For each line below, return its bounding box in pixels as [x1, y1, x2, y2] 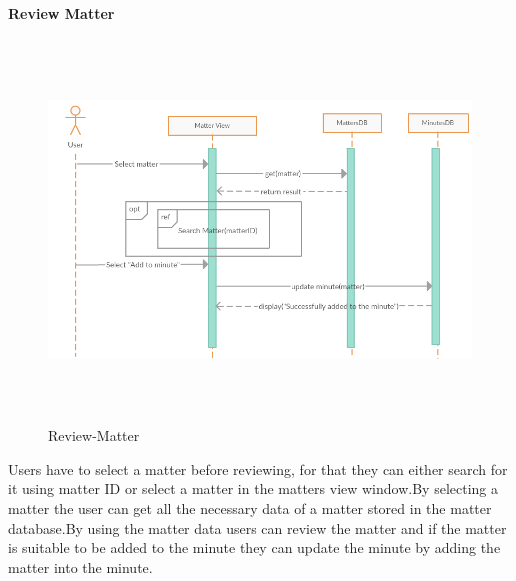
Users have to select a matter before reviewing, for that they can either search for [8, 458, 508, 479]
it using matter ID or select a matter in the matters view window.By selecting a [8, 478, 498, 499]
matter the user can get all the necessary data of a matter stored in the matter [8, 497, 492, 518]
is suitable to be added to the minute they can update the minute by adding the [8, 537, 501, 558]
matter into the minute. [8, 556, 153, 577]
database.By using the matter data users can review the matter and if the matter [8, 517, 507, 538]
